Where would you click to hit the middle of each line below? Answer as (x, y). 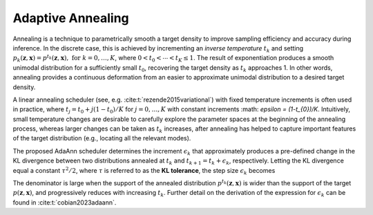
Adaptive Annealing (71, 18)
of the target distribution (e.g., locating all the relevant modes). (102, 138)
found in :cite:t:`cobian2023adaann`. (65, 202)
